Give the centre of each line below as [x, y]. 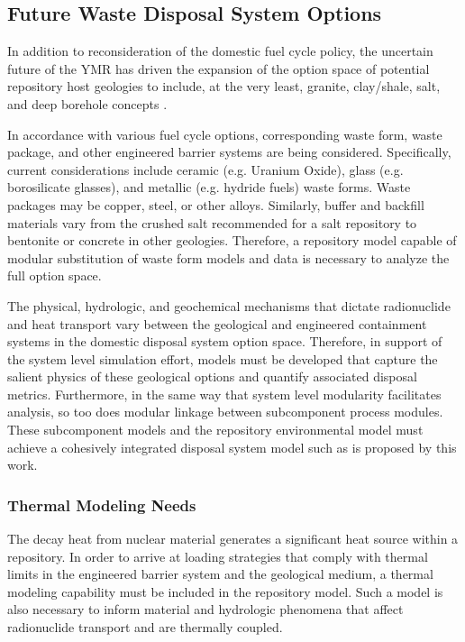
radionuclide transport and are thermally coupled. [145, 627]
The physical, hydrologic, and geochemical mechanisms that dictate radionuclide [229, 305]
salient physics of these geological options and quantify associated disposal [212, 376]
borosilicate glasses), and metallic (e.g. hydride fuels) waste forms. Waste [209, 187]
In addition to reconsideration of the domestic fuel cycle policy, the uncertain [220, 51]
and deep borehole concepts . [87, 103]
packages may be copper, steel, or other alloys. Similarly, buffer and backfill [216, 204]
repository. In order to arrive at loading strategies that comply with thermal [218, 556]
